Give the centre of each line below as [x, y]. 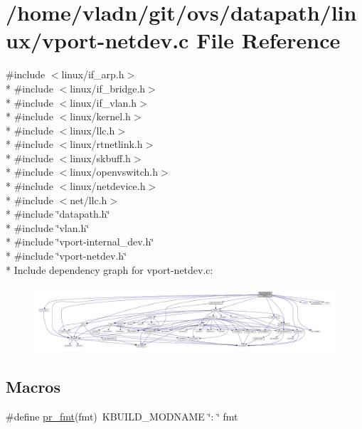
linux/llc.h [92, 130]
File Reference [268, 40]
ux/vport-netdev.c [97, 40]
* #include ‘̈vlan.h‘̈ [48, 227]
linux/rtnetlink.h [106, 144]
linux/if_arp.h [93, 74]
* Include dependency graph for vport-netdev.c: [110, 269]
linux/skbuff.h [100, 158]
